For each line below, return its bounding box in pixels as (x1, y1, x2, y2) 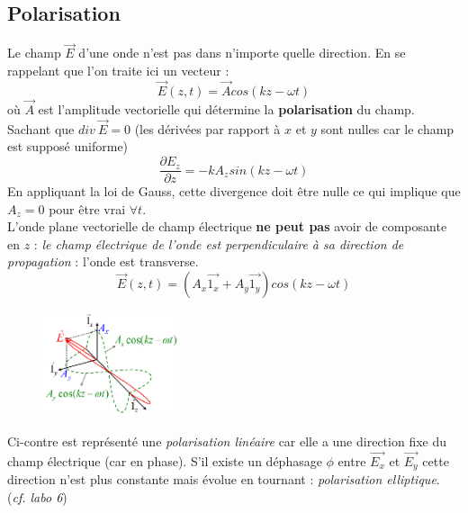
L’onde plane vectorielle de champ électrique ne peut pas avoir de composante (7, 217, 447, 236)
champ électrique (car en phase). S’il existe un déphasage (7, 451, 322, 470)
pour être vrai (49, 199, 126, 218)
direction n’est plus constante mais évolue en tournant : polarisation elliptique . (7, 470, 440, 489)
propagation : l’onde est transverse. (7, 252, 199, 271)
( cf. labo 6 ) (7, 487, 67, 506)
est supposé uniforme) (7, 137, 129, 156)
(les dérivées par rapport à (134, 119, 281, 138)
